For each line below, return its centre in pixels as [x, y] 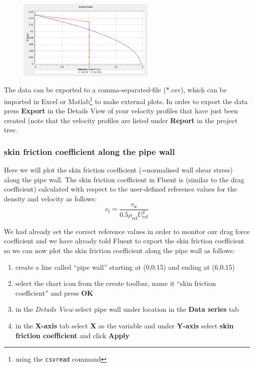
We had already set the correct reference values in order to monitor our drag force [127, 231]
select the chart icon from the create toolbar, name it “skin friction [116, 283]
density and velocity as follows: [50, 199]
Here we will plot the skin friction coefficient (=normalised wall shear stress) [118, 170]
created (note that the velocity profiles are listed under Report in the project [121, 120]
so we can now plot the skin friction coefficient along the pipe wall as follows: [119, 250]
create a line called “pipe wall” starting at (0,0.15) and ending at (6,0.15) [125, 267]
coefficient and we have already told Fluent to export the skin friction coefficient [124, 241]
